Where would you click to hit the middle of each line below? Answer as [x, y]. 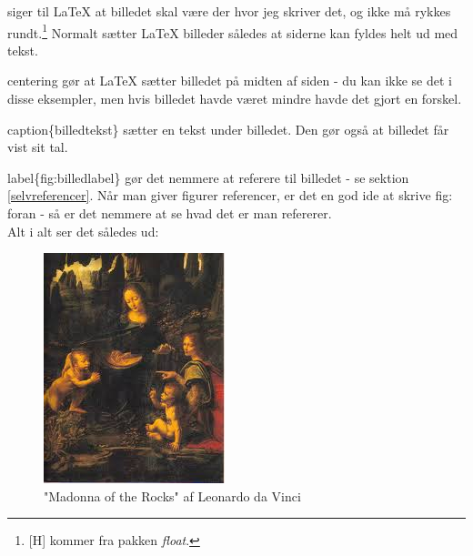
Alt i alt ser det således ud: [83, 231]
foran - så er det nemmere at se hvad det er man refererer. [170, 213]
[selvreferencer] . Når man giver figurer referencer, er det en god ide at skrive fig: [230, 195]
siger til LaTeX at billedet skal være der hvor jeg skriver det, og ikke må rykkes [229, 11]
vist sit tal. [38, 147]
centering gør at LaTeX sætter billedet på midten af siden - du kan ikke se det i [230, 81]
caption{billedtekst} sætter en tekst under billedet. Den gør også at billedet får [228, 129]
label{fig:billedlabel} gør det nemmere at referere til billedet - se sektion [208, 177]
